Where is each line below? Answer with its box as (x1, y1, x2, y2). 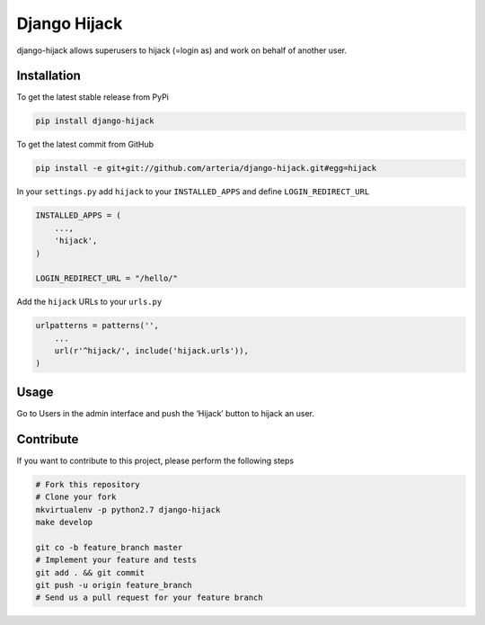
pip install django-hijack (35, 116, 154, 126)
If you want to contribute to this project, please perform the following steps (16, 455, 295, 466)
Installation (16, 68, 81, 84)
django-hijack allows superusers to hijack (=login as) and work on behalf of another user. (16, 45, 348, 56)
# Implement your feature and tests (35, 555, 198, 566)
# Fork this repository (35, 479, 141, 489)
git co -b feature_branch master (35, 542, 183, 552)
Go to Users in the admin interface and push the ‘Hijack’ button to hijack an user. (16, 407, 314, 418)
